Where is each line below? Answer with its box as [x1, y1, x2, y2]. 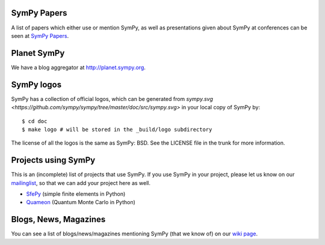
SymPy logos [11, 79, 62, 89]
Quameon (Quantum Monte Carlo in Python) [26, 199, 135, 206]
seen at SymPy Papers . [11, 32, 69, 39]
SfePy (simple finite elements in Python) [26, 190, 126, 198]
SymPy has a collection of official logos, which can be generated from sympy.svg [11, 95, 213, 102]
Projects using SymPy [11, 155, 96, 165]
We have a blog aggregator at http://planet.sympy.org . [11, 64, 146, 71]
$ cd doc [22, 118, 48, 124]
